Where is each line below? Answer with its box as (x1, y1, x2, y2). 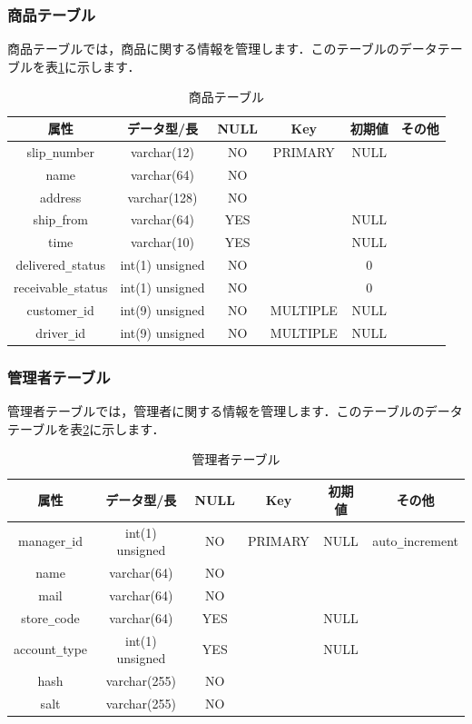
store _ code (21, 608, 80, 627)
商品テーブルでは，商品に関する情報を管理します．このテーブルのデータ (7, 39, 438, 58)
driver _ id (35, 322, 86, 342)
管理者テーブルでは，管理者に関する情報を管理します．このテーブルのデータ (7, 402, 463, 421)
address (40, 187, 82, 206)
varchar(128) (127, 187, 198, 206)
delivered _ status (15, 255, 105, 274)
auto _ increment (372, 531, 458, 550)
